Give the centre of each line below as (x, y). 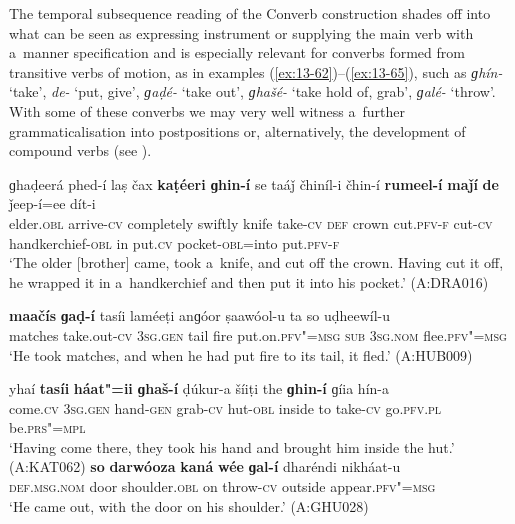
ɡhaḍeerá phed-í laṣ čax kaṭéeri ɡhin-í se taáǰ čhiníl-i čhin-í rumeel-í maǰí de (254, 183)
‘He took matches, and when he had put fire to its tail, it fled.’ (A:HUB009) (241, 354)
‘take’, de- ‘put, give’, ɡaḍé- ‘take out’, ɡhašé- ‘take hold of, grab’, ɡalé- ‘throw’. (252, 91)
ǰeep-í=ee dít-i (52, 203)
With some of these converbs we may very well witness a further (207, 110)
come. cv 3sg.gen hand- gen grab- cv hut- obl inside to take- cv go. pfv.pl (225, 407)
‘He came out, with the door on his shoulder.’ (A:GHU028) (189, 505)
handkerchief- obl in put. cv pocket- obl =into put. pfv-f (174, 242)
